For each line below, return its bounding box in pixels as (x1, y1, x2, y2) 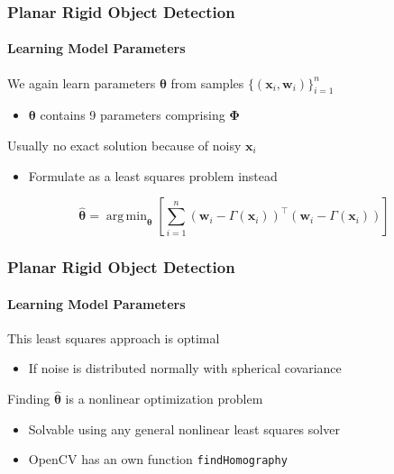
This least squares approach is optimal (7, 328, 220, 347)
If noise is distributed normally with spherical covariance (28, 359, 342, 378)
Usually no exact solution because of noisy (7, 136, 242, 155)
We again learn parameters (7, 73, 156, 92)
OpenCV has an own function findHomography (28, 450, 288, 469)
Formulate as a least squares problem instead (28, 166, 278, 185)
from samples (170, 73, 244, 92)
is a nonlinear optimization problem (65, 389, 263, 408)
